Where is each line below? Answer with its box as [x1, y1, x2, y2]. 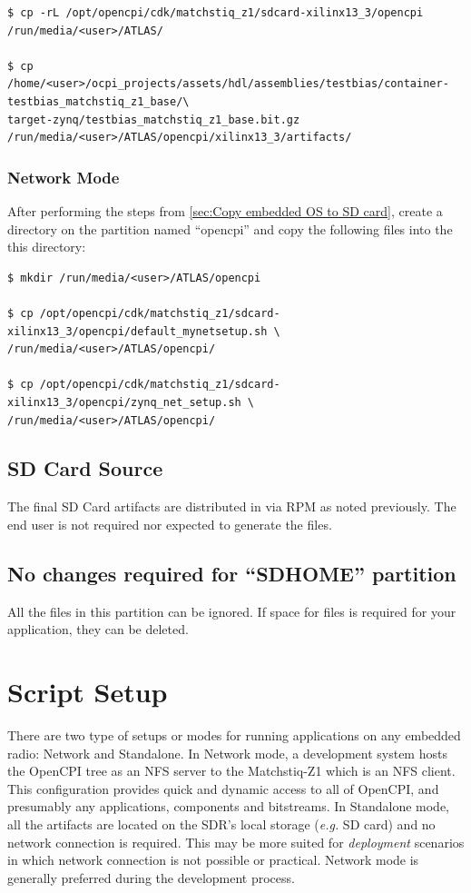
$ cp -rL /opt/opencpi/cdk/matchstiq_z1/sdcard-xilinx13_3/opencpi [7, 6, 424, 19]
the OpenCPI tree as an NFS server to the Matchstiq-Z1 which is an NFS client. [7, 761, 456, 780]
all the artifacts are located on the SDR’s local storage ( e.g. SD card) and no [7, 814, 436, 833]
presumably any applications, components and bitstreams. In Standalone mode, [7, 797, 450, 816]
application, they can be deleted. [7, 620, 189, 639]
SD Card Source [7, 454, 163, 482]
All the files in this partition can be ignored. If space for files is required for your [7, 601, 456, 620]
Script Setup [7, 673, 168, 710]
